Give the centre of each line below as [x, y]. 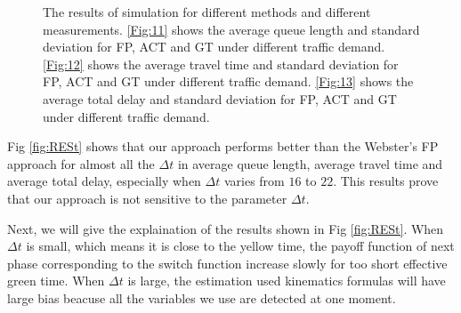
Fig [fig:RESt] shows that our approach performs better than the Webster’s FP [223, 146]
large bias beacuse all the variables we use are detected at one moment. [202, 297]
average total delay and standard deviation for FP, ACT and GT [220, 98]
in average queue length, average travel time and [310, 163]
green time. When [56, 281]
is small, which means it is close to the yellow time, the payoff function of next [240, 246]
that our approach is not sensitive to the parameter [147, 198]
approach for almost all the [81, 163]
